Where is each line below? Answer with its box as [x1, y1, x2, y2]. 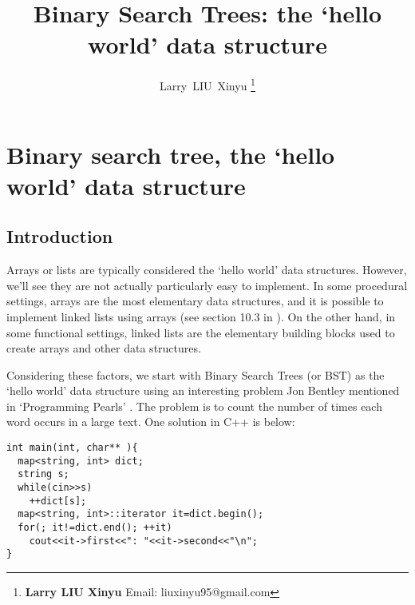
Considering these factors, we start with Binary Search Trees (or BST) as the [6, 366, 385, 383]
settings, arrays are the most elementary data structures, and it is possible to [6, 293, 384, 309]
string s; [18, 468, 69, 480]
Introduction [6, 224, 113, 249]
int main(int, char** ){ [6, 442, 138, 454]
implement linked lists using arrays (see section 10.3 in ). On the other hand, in [6, 308, 396, 324]
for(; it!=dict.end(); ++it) [18, 522, 172, 534]
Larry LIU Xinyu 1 [160, 75, 255, 94]
